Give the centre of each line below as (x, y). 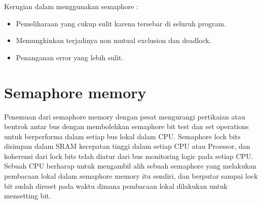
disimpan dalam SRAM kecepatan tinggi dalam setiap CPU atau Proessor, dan (127, 146)
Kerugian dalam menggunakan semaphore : (71, 6)
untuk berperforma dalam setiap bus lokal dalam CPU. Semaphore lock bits (122, 136)
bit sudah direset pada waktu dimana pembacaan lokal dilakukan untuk (116, 186)
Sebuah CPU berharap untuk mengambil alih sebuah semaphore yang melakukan (130, 166)
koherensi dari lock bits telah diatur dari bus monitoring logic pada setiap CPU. (129, 156)
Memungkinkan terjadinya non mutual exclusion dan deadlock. (114, 40)
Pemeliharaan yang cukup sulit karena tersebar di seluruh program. (121, 23)
